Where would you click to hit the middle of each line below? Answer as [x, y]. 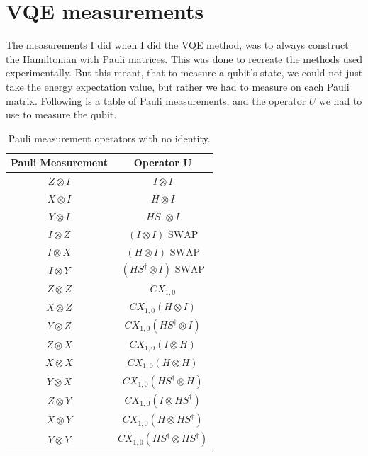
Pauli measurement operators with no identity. [109, 138]
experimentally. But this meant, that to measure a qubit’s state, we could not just [184, 73]
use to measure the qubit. [61, 114]
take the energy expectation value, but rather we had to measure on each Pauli [178, 86]
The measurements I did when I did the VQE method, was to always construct [177, 45]
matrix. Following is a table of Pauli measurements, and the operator [156, 100]
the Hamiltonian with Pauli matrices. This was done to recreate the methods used [184, 58]
